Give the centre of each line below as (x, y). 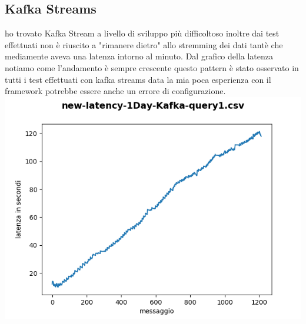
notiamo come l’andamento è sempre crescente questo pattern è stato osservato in (152, 67)
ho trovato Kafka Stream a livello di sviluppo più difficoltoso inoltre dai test (142, 33)
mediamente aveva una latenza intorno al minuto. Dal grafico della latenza (139, 56)
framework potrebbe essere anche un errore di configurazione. (115, 91)
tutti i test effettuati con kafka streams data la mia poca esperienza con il (138, 79)
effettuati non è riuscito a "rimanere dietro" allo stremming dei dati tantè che (144, 44)
